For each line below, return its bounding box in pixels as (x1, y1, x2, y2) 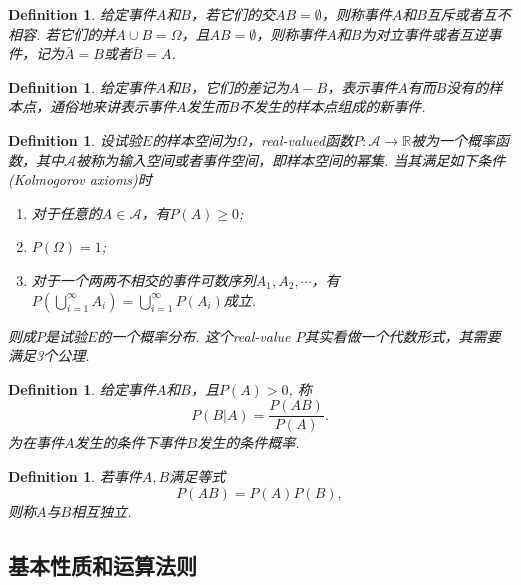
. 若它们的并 (36, 23, 116, 44)
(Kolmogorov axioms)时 (8, 169, 152, 190)
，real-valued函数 (246, 129, 354, 150)
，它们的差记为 (190, 76, 289, 97)
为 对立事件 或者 (361, 23, 460, 44)
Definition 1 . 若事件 (8, 465, 142, 486)
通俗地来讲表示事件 (49, 96, 176, 117)
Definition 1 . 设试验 (8, 129, 142, 150)
